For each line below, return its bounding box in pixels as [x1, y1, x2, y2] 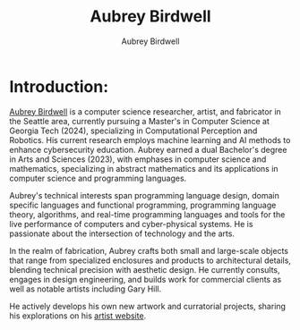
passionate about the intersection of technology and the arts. [9, 228, 236, 239]
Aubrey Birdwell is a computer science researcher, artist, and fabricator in [9, 106, 282, 117]
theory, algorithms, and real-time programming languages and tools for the [9, 208, 286, 220]
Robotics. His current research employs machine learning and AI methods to [9, 134, 291, 145]
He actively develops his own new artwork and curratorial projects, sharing [9, 300, 287, 311]
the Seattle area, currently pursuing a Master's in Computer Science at [9, 115, 270, 126]
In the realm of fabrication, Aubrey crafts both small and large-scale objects [9, 245, 289, 256]
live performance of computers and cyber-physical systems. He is [9, 218, 253, 229]
